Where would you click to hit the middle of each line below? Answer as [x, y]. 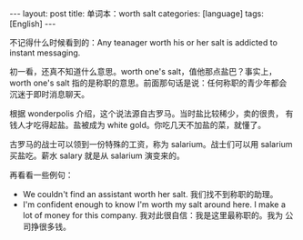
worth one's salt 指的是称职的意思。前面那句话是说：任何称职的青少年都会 [148, 83]
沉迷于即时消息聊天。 [49, 94]
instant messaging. [45, 53]
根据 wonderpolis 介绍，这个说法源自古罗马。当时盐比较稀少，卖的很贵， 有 [151, 114]
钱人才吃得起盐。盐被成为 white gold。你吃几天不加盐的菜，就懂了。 [138, 125]
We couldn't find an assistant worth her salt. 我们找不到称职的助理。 [150, 194]
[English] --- [33, 24]
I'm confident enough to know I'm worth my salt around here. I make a [154, 205]
